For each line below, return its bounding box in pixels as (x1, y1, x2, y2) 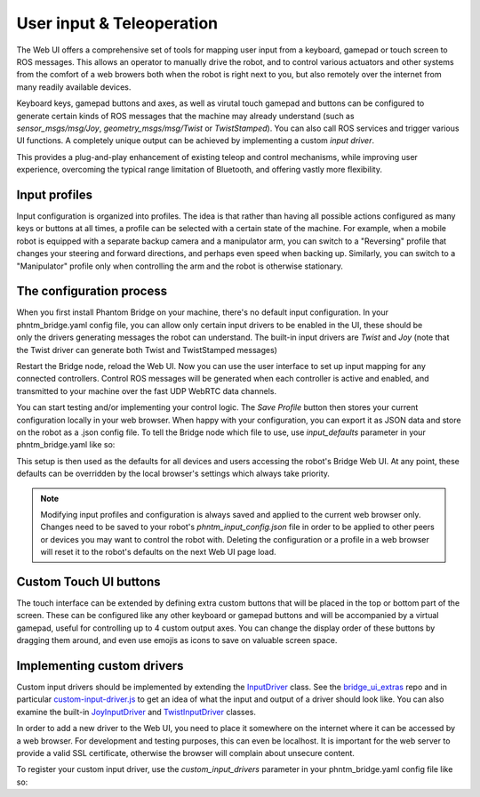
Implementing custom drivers (16, 658, 184, 673)
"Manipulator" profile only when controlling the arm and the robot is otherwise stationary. (16, 261, 344, 271)
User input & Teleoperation (16, 13, 218, 33)
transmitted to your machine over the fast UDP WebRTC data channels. (16, 385, 277, 396)
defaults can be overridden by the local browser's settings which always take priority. (16, 468, 331, 479)
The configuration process (16, 284, 168, 299)
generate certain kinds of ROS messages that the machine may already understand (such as (16, 110, 355, 121)
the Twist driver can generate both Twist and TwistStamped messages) (16, 344, 277, 355)
